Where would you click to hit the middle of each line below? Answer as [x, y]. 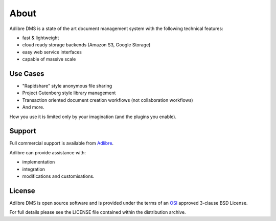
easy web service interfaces [52, 52]
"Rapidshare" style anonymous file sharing [67, 86]
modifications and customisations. [58, 176]
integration [34, 169]
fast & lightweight [41, 38]
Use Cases [27, 74]
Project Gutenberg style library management [69, 93]
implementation [39, 162]
